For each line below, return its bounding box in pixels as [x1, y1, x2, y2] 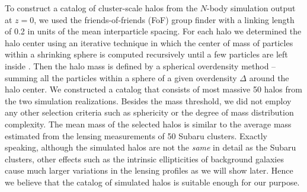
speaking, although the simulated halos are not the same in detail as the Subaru [5, 141, 296, 153]
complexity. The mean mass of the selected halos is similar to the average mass [5, 117, 292, 130]
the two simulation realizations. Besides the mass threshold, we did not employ [5, 94, 292, 107]
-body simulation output [207, 2, 296, 14]
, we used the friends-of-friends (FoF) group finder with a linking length [34, 13, 295, 25]
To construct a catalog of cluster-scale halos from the [5, 2, 198, 14]
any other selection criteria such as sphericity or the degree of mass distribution [5, 106, 294, 119]
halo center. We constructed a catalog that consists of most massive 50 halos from [5, 83, 302, 95]
